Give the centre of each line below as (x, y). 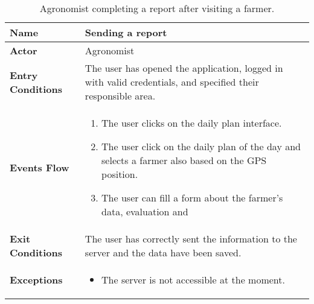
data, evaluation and (145, 211)
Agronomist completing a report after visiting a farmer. (157, 8)
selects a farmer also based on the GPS (184, 160)
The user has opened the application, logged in (184, 68)
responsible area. (120, 96)
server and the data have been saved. (163, 252)
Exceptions (36, 280)
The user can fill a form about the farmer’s (192, 198)
